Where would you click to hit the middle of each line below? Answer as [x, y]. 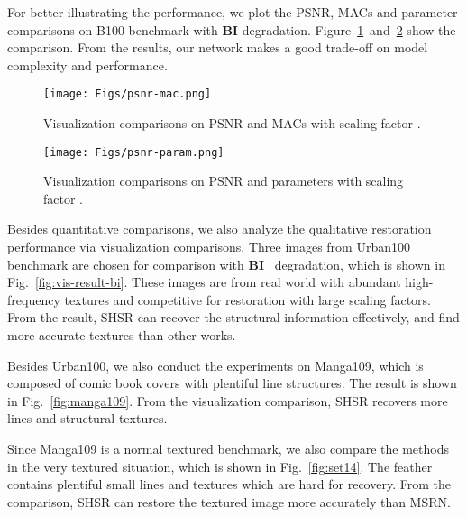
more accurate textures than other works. [122, 335]
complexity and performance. [87, 65]
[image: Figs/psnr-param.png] [134, 152]
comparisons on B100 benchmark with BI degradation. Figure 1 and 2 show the [232, 29]
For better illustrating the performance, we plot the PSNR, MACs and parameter [233, 12]
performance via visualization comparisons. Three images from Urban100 [209, 247]
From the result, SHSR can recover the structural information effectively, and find [233, 317]
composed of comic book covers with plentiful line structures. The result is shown [232, 383]
